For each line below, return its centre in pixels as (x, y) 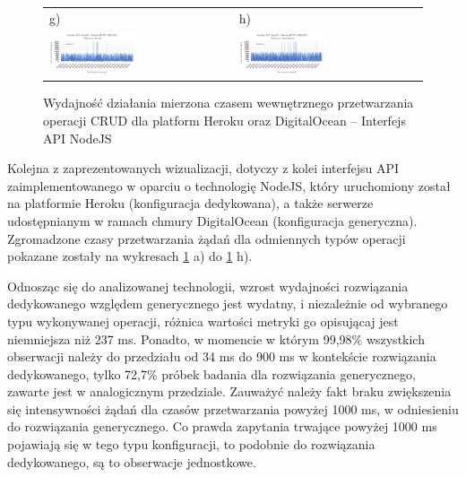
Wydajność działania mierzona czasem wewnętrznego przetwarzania (229, 103)
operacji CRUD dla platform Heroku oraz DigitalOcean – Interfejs (224, 120)
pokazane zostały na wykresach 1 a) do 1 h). (130, 256)
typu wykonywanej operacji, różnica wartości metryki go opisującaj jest (203, 321)
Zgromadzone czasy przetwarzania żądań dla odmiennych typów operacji (207, 238)
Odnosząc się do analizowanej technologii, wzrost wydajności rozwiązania (208, 286)
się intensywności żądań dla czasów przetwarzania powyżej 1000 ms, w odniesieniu (233, 408)
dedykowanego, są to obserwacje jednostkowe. (132, 461)
